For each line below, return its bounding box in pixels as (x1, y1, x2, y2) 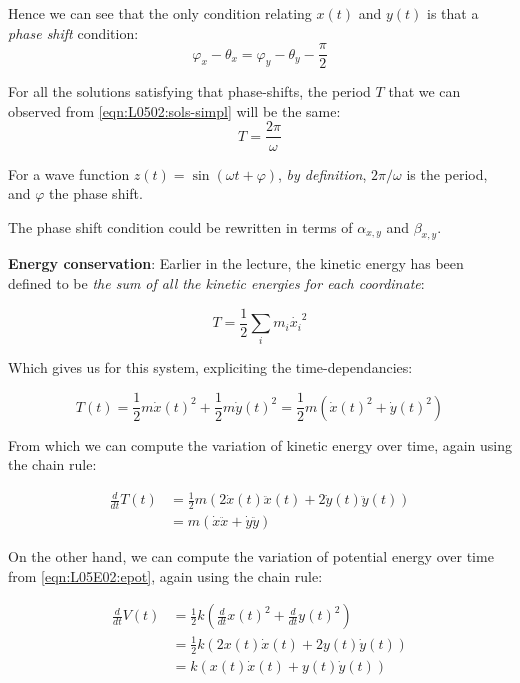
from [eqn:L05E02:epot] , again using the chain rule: (8, 565, 323, 586)
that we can (388, 81, 461, 102)
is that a (427, 3, 479, 23)
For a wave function (8, 163, 130, 184)
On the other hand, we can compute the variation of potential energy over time (8, 546, 494, 567)
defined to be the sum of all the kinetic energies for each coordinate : (8, 273, 425, 294)
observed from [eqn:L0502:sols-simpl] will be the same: (8, 100, 341, 121)
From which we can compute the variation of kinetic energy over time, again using (8, 434, 513, 455)
